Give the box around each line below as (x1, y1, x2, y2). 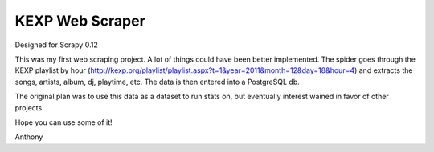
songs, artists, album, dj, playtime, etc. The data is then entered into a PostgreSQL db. (14, 77, 301, 86)
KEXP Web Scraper (14, 12, 146, 30)
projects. (14, 102, 44, 112)
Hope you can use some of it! (14, 117, 113, 127)
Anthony (14, 132, 43, 142)
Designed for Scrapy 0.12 (14, 40, 98, 50)
